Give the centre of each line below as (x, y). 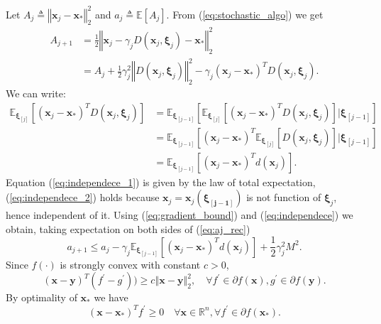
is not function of (284, 197)
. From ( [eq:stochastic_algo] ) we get (245, 14)
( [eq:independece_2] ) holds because (83, 197)
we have (111, 297)
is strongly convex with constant (130, 264)
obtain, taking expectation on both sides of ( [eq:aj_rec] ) (128, 228)
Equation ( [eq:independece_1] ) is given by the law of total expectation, (161, 182)
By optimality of (42, 297)
